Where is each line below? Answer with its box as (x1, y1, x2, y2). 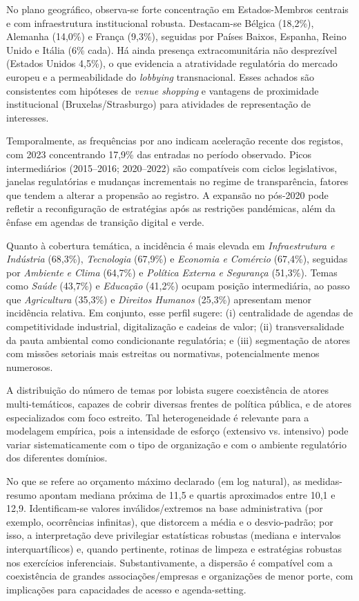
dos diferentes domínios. (6, 450, 108, 465)
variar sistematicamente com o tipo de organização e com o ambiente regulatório (6, 437, 347, 451)
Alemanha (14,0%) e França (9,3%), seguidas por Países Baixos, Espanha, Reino (6, 29, 347, 44)
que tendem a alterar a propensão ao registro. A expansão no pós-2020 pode (6, 187, 329, 202)
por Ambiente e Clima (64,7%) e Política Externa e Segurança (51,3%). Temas (6, 265, 338, 279)
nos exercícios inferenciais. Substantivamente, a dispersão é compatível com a (6, 555, 333, 569)
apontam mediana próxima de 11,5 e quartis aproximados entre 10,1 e (39, 487, 336, 502)
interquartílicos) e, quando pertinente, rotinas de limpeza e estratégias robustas (6, 541, 342, 555)
